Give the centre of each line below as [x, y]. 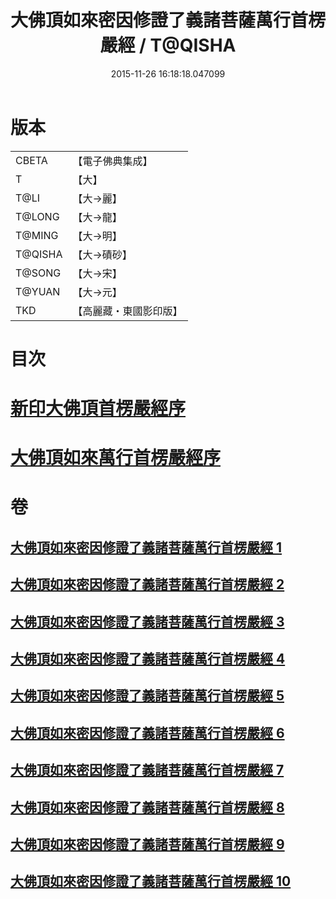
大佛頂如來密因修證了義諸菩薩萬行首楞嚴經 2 [147, 584]
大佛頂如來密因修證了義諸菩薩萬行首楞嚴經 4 [148, 659]
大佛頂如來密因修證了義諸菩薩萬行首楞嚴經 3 [147, 621]
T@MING [37, 235]
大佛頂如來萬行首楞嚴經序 [116, 458]
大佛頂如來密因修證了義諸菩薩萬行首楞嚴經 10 [151, 881]
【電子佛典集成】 [112, 161]
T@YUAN [38, 291]
